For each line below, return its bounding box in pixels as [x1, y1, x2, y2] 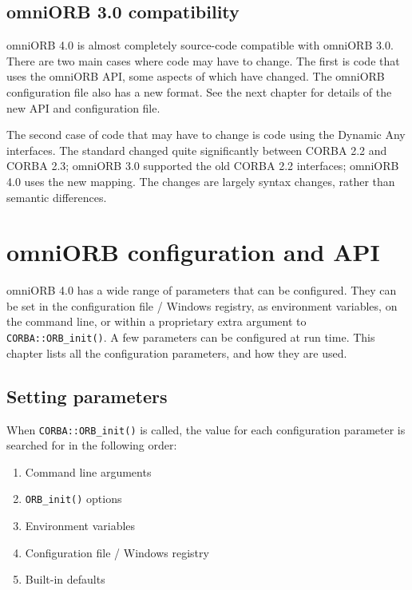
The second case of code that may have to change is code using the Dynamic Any [6, 126, 406, 143]
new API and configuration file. [6, 99, 160, 116]
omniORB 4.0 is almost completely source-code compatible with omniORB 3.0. [6, 37, 394, 53]
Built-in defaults [25, 571, 105, 588]
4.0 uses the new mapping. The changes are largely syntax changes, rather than [6, 172, 395, 189]
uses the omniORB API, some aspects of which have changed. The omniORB [6, 68, 385, 85]
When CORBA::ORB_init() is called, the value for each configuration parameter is [6, 421, 406, 438]
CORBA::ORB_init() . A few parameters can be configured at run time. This [6, 329, 375, 346]
